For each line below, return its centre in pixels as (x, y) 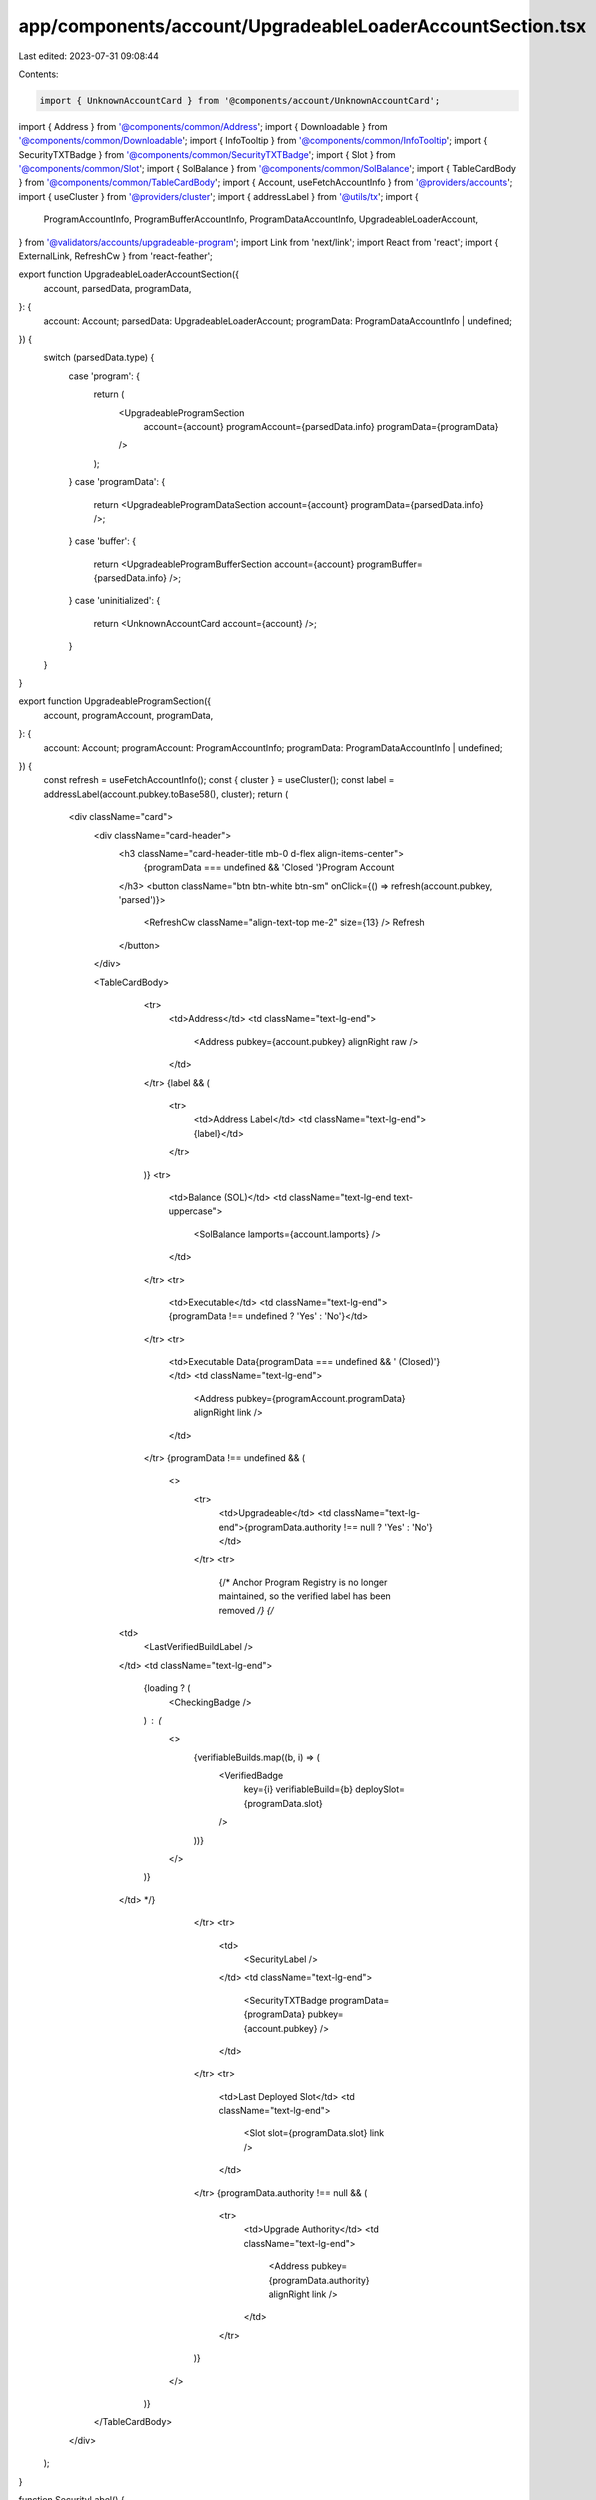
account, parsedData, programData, (117, 288)
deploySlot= (380, 1789)
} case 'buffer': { (102, 541)
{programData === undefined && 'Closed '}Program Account (269, 867)
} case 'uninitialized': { (114, 601)
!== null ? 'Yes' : (376, 1527)
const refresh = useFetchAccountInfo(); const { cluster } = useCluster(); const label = (219, 780)
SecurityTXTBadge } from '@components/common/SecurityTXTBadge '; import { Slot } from (207, 154)
